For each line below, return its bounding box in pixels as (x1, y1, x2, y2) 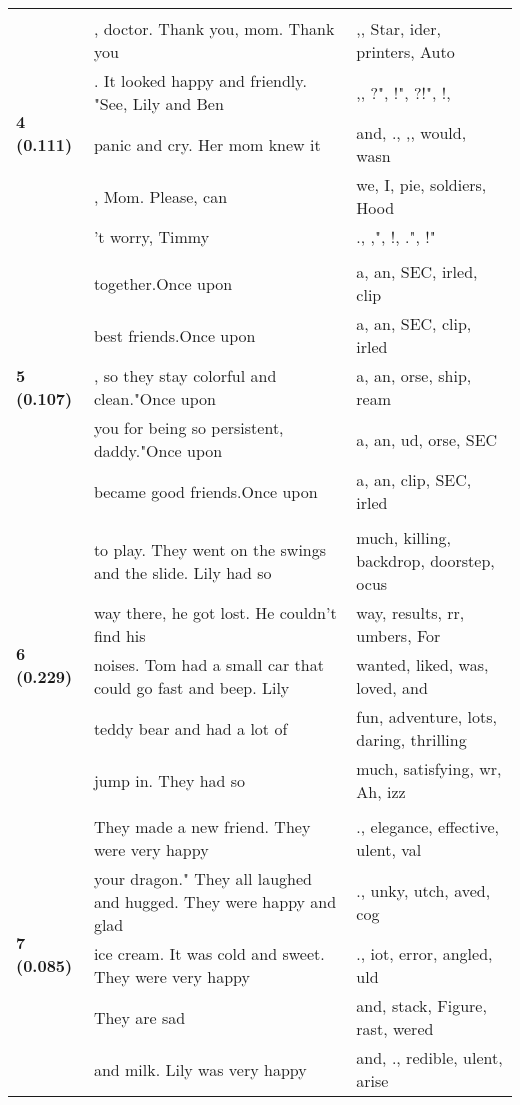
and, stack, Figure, (356, 994, 487, 1017)
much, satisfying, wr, (356, 757, 502, 780)
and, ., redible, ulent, (356, 1046, 503, 1069)
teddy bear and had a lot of (93, 716, 288, 740)
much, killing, (356, 526, 452, 549)
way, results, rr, (356, 601, 465, 624)
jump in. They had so (93, 768, 246, 792)
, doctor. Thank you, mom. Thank (93, 17, 335, 40)
